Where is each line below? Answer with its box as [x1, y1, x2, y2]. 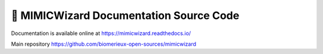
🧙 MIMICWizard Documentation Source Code [11, 9, 239, 22]
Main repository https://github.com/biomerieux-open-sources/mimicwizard [11, 40, 197, 47]
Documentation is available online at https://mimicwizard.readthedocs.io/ [11, 30, 191, 37]
